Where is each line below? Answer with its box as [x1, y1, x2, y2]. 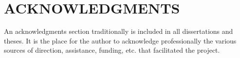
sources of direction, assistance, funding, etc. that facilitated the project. [4, 45, 220, 55]
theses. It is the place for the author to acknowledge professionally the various [4, 35, 237, 45]
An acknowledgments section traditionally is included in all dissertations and [4, 26, 233, 36]
